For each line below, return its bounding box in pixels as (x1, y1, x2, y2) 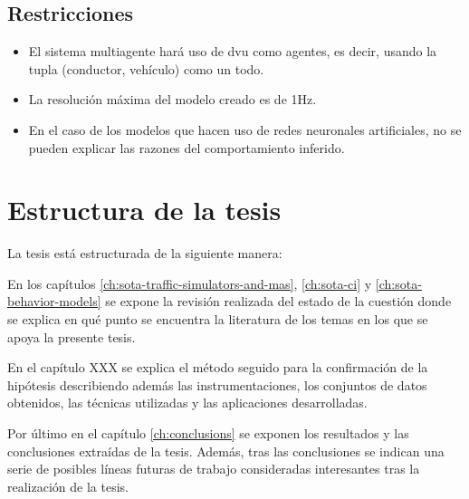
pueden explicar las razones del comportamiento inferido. (28, 138, 345, 157)
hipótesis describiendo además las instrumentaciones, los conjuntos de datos (7, 375, 427, 394)
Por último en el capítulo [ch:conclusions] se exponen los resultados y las (7, 424, 409, 443)
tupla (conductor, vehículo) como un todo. (28, 59, 264, 78)
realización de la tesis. (7, 476, 129, 495)
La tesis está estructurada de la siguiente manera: (7, 244, 282, 263)
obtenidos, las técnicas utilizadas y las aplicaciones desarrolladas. (7, 393, 368, 412)
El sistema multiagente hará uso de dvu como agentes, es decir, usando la (28, 42, 437, 61)
